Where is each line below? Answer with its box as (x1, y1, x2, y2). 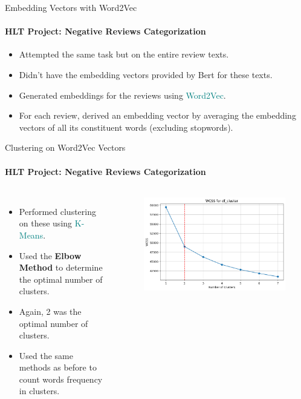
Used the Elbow (19, 249, 82, 262)
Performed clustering (19, 205, 96, 217)
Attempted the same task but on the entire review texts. (19, 48, 229, 61)
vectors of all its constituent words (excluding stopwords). (19, 120, 233, 133)
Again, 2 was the (19, 305, 82, 317)
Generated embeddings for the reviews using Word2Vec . (19, 88, 226, 101)
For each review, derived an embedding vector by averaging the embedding (19, 109, 296, 122)
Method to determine (19, 261, 103, 274)
